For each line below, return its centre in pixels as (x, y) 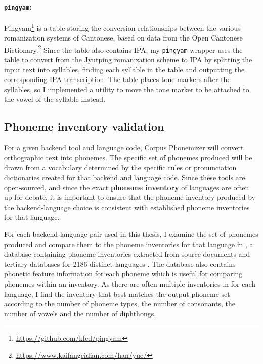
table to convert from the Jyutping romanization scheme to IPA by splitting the (128, 59)
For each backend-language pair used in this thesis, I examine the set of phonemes (131, 234)
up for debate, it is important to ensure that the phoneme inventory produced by (130, 197)
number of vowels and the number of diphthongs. (80, 313)
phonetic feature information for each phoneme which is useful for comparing (123, 274)
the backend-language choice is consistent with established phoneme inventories (127, 207)
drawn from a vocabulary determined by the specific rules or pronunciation (120, 167)
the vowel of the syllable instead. (55, 99)
